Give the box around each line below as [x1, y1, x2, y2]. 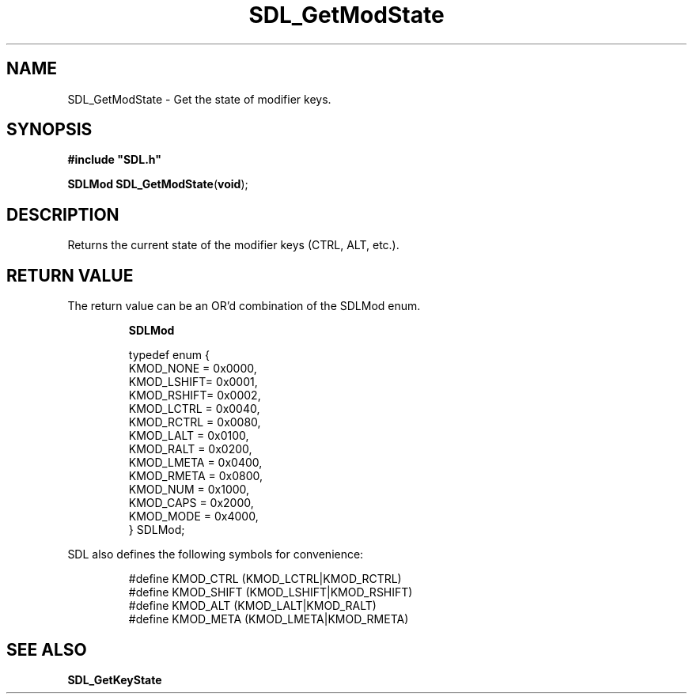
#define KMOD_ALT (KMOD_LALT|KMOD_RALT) [128, 599, 377, 613]
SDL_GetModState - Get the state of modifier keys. [67, 92, 331, 106]
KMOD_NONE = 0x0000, [128, 361, 257, 376]
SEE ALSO [6, 639, 87, 660]
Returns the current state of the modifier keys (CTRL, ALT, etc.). [67, 238, 400, 252]
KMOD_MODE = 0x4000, [128, 509, 259, 524]
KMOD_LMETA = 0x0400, [128, 456, 263, 470]
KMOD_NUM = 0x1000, [128, 482, 250, 497]
